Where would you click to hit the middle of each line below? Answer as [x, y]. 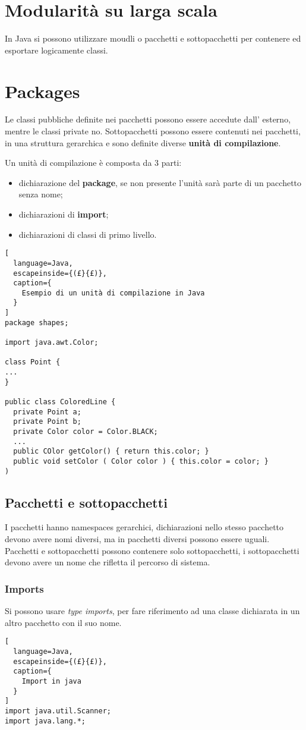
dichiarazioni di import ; [64, 214]
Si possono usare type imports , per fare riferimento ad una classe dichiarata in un [152, 611]
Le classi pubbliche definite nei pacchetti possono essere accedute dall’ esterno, [148, 119]
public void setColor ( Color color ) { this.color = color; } [141, 461]
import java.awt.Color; [52, 343]
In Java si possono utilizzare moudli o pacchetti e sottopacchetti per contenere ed [153, 38]
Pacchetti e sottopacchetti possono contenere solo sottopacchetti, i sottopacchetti [152, 550]
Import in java [51, 681]
